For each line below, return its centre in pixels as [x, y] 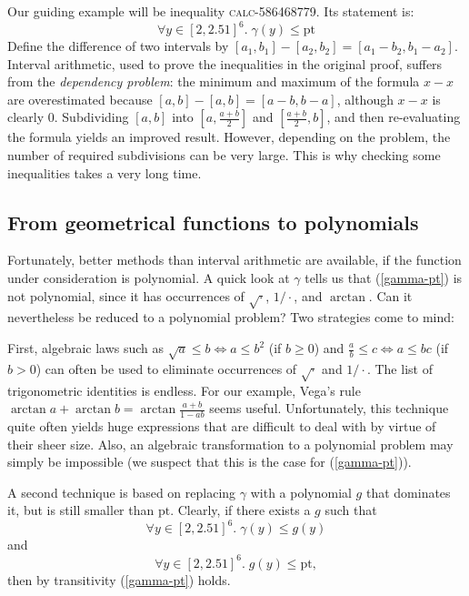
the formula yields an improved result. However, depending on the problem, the [229, 137]
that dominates [408, 492]
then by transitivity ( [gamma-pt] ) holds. [119, 579]
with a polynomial [301, 492]
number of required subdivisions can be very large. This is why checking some [224, 155]
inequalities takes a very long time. [105, 172]
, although [365, 99]
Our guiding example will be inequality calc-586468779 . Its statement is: [211, 11]
